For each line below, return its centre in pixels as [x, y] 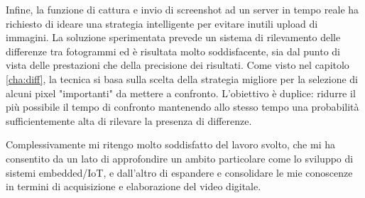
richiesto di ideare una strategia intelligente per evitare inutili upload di [162, 23]
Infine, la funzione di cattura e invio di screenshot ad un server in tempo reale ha [182, 9]
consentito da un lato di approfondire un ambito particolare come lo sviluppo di [180, 158]
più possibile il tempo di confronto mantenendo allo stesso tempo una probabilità [182, 107]
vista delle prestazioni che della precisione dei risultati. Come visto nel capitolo [178, 65]
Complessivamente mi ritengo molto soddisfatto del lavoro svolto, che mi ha [170, 144]
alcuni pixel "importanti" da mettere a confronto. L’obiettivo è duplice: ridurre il [181, 93]
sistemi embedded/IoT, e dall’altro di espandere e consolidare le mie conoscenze [179, 172]
